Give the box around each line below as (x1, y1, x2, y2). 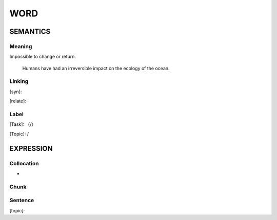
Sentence (9, 197, 34, 204)
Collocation (9, 160, 39, 167)
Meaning (9, 42, 32, 50)
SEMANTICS (9, 27, 51, 36)
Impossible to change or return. (9, 54, 76, 60)
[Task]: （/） (9, 121, 36, 127)
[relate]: (9, 98, 27, 104)
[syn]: (9, 89, 22, 95)
